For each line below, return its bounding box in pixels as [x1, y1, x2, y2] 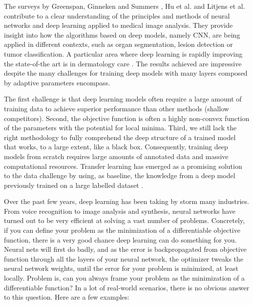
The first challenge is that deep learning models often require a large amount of [4, 94, 242, 104]
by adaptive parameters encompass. [4, 77, 110, 87]
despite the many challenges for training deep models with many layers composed [4, 68, 248, 78]
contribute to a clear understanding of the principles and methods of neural [4, 10, 230, 20]
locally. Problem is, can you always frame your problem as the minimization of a [4, 273, 245, 283]
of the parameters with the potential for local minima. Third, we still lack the [4, 122, 237, 133]
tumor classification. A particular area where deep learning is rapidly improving [4, 48, 243, 59]
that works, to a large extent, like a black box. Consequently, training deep [4, 142, 228, 152]
